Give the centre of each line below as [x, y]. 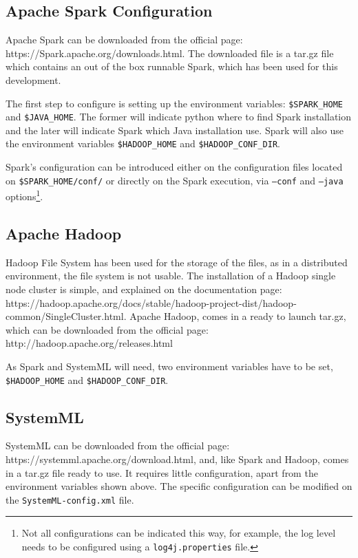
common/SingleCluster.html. [66, 316]
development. [33, 79]
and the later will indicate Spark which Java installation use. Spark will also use [175, 130]
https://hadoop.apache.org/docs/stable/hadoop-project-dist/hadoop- [151, 302]
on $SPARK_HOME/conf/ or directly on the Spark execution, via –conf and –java [175, 180]
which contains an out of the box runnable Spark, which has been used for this [172, 66]
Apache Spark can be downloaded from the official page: [124, 40]
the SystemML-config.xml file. [70, 499]
